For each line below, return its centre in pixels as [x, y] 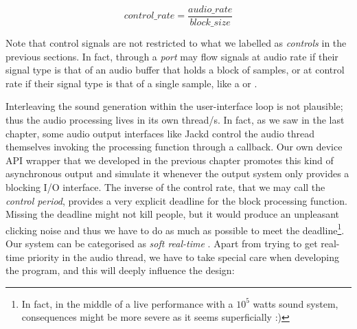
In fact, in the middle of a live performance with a [127, 303]
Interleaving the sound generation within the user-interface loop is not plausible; [174, 106]
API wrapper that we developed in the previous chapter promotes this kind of [170, 160]
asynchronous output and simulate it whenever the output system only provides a [177, 173]
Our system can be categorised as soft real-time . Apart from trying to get [162, 243]
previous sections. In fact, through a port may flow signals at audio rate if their [172, 56]
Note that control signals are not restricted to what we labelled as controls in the [176, 43]
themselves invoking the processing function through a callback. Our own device [174, 147]
